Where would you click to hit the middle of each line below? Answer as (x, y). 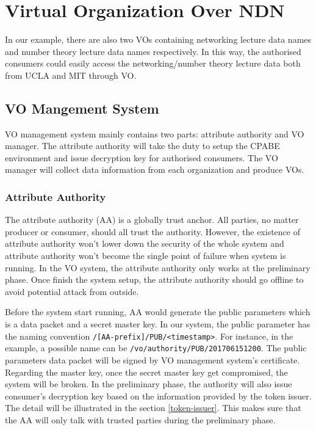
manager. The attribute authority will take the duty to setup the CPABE (142, 146)
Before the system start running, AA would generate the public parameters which (158, 312)
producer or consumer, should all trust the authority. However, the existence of (153, 231)
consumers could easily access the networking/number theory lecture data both (153, 63)
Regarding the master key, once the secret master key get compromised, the (146, 372)
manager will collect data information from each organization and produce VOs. (155, 169)
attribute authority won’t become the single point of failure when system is (145, 256)
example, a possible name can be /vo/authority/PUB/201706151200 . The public (156, 348)
